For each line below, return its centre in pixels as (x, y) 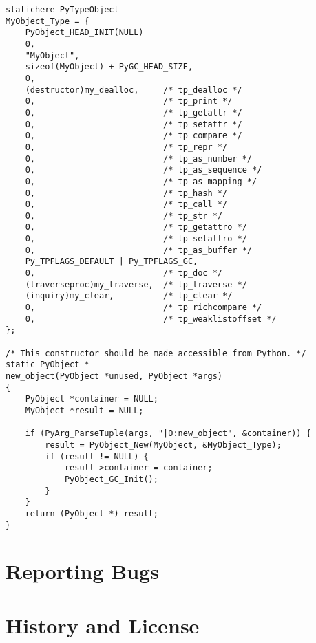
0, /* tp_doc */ (124, 273)
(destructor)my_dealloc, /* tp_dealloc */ (134, 90)
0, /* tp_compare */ (134, 136)
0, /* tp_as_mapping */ (141, 181)
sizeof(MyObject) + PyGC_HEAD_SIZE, (109, 67)
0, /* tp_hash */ (126, 193)
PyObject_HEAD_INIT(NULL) (84, 33)
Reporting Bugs (82, 571)
